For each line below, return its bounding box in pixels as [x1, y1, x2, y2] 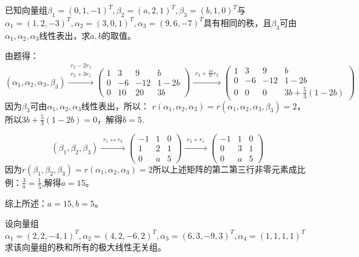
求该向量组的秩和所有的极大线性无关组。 [5, 240, 166, 253]
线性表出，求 [39, 29, 90, 41]
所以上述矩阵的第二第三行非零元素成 [152, 162, 297, 175]
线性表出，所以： [81, 99, 150, 112]
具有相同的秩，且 [203, 16, 272, 29]
